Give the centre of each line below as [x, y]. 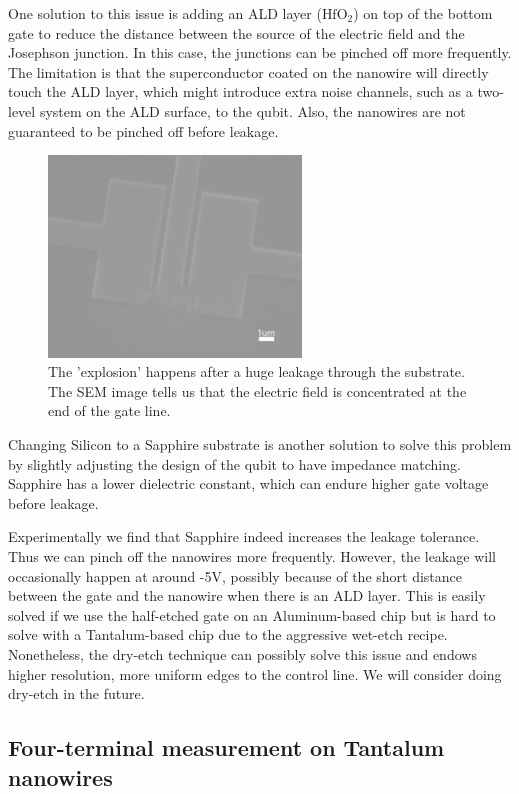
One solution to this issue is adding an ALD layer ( [165, 13]
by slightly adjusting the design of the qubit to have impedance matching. [234, 463]
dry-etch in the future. [76, 693]
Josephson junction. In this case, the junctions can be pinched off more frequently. [260, 52]
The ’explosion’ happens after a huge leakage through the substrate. [256, 371]
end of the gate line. [109, 410]
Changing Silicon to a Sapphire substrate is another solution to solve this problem [260, 444]
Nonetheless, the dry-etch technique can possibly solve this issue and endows [242, 653]
